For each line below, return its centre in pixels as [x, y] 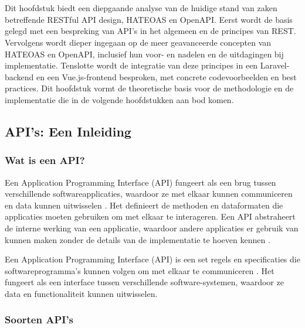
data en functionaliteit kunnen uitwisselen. [81, 293]
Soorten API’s [39, 320]
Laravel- [275, 65]
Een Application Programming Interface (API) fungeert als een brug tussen [140, 182]
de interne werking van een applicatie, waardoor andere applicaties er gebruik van [152, 228]
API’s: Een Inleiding [68, 131]
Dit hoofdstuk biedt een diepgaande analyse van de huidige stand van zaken [141, 8]
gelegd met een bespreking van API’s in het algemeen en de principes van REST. [150, 31]
